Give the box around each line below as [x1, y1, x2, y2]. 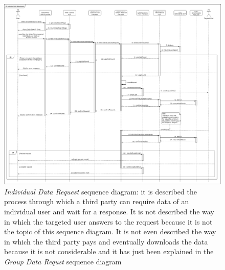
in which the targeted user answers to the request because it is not [4, 216, 213, 227]
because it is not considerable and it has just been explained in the [4, 246, 214, 257]
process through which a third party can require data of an [4, 196, 189, 207]
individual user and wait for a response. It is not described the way [4, 206, 214, 216]
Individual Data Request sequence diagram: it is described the [4, 186, 197, 197]
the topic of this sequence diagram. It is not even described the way [4, 226, 216, 237]
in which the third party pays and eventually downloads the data [4, 236, 208, 247]
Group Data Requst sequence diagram [4, 256, 122, 266]
